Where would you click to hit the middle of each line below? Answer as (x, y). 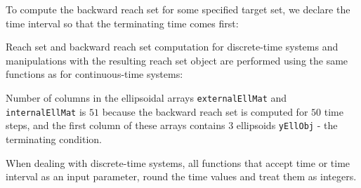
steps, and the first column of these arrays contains (116, 125)
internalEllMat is (46, 111)
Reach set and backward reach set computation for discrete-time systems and (172, 47)
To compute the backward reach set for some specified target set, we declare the (178, 9)
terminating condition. (54, 139)
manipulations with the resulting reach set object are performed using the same (177, 60)
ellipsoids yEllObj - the (287, 125)
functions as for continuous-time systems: (94, 74)
